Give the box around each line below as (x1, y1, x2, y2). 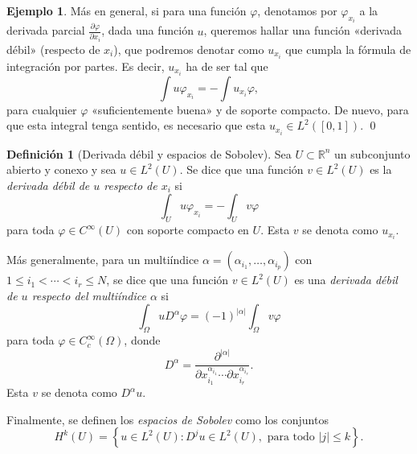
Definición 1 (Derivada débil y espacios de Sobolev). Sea (6, 145, 292, 162)
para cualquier (6, 101, 77, 118)
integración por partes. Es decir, (6, 57, 165, 74)
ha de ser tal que (186, 57, 268, 74)
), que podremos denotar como (113, 40, 264, 57)
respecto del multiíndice (31, 287, 146, 303)
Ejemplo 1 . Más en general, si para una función (6, 2, 247, 19)
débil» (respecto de (6, 40, 100, 57)
